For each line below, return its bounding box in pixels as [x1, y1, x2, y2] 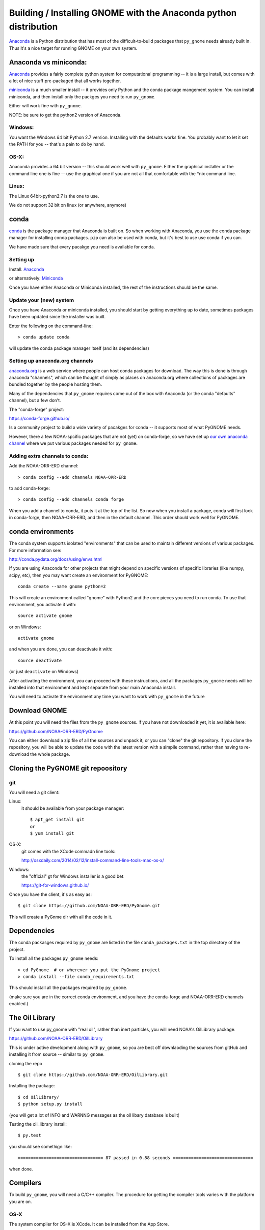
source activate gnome [18, 613, 73, 618]
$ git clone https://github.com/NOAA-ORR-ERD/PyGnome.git [18, 903, 160, 909]
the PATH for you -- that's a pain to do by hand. [9, 141, 105, 147]
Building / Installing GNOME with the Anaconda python [9, 7, 237, 18]
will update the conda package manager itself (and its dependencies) [9, 345, 149, 351]
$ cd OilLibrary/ [18, 1094, 59, 1100]
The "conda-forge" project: [9, 406, 64, 412]
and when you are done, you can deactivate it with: [9, 646, 113, 652]
